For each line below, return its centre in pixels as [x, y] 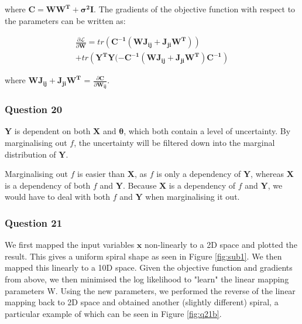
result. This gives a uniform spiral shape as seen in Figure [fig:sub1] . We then [143, 256]
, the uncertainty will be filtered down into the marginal [174, 143]
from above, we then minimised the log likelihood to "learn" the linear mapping [147, 279]
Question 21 [34, 222]
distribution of [30, 154]
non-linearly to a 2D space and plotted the [221, 245]
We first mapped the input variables [70, 245]
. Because [140, 185]
